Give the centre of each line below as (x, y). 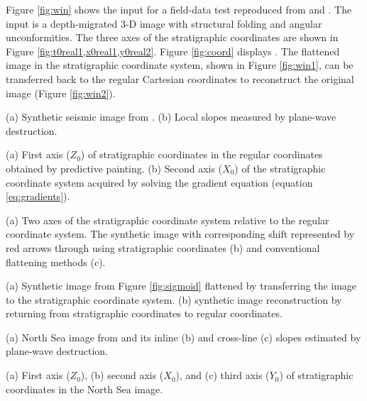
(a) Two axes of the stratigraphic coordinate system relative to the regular (168, 220)
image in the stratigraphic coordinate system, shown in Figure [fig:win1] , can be (180, 65)
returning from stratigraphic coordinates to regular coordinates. (144, 313)
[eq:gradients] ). (38, 196)
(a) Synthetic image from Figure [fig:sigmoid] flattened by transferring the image (181, 286)
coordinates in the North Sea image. (84, 389)
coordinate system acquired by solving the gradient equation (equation (159, 182)
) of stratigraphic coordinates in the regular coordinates (202, 154)
